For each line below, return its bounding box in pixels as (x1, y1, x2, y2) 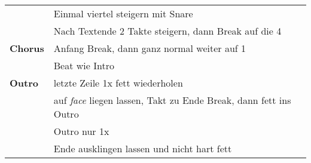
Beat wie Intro (53, 59, 114, 72)
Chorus (10, 41, 44, 55)
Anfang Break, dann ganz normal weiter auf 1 (53, 41, 246, 55)
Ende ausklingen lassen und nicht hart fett (53, 142, 232, 155)
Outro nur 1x (53, 124, 109, 138)
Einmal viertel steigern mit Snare (53, 7, 193, 20)
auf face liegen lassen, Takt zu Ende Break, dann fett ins (53, 93, 291, 107)
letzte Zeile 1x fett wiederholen (53, 76, 183, 90)
